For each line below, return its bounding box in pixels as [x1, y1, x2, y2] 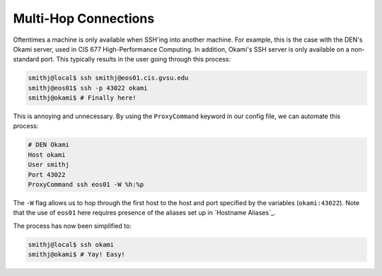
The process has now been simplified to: [13, 222, 132, 230]
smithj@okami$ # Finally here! [28, 94, 137, 102]
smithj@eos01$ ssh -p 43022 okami [28, 84, 148, 92]
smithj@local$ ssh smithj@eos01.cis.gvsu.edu [28, 74, 189, 82]
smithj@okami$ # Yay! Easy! [28, 251, 125, 258]
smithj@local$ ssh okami [28, 241, 115, 248]
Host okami [28, 151, 66, 159]
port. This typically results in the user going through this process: [40, 55, 231, 64]
